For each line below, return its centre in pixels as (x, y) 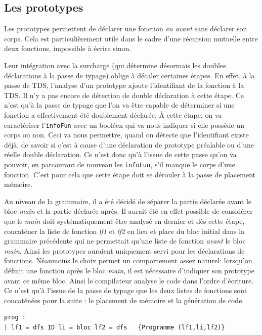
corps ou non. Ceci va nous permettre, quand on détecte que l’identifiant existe (126, 135)
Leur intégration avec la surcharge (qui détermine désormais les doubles (115, 65)
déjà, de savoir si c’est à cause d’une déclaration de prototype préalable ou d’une (129, 144)
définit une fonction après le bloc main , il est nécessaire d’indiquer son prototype (129, 270)
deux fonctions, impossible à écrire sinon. (68, 48)
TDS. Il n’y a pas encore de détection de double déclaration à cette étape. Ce (124, 95)
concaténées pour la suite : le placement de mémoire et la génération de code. (124, 300)
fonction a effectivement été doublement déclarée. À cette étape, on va (113, 114)
